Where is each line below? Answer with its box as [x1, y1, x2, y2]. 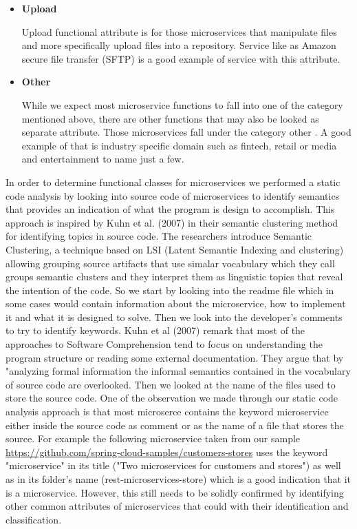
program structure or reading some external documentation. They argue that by [6, 350, 344, 364]
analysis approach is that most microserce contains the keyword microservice [6, 404, 329, 419]
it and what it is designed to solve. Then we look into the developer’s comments [6, 309, 343, 324]
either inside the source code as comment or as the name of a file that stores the [6, 417, 344, 432]
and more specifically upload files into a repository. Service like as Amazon [21, 38, 336, 52]
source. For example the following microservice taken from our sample [6, 431, 301, 446]
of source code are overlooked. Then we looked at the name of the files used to [6, 377, 336, 391]
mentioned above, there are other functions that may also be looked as [21, 111, 319, 125]
